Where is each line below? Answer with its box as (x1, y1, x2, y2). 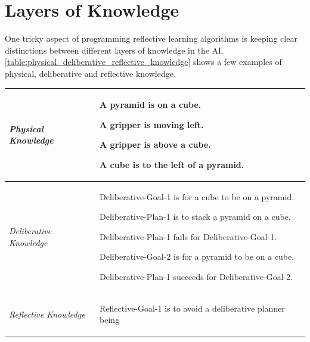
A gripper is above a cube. (100, 138, 211, 151)
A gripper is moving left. (100, 118, 204, 130)
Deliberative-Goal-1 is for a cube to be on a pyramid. (100, 190, 294, 203)
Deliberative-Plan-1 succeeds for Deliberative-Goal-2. (100, 271, 293, 282)
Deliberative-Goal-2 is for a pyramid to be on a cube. (100, 250, 294, 263)
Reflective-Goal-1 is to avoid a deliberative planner (100, 301, 285, 314)
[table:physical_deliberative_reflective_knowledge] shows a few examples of (5, 55, 282, 68)
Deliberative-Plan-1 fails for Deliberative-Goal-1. (100, 230, 277, 242)
